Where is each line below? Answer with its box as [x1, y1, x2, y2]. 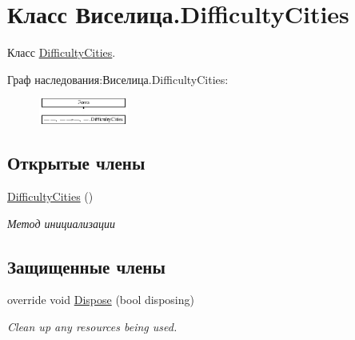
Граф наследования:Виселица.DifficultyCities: [7, 70, 229, 87]
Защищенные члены [7, 254, 166, 278]
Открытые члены [7, 150, 146, 175]
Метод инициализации [7, 214, 116, 231]
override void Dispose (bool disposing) [7, 291, 194, 308]
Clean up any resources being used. [7, 318, 177, 335]
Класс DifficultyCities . [7, 44, 116, 61]
